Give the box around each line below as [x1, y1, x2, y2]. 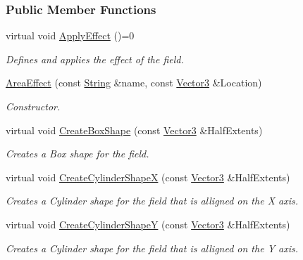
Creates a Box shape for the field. [6, 146, 149, 161]
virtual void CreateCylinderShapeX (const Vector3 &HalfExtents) [6, 169, 290, 184]
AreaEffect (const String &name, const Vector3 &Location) [6, 75, 262, 90]
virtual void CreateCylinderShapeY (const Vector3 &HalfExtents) [6, 216, 290, 231]
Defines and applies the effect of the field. [6, 51, 184, 66]
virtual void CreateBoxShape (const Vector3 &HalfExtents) [6, 122, 263, 137]
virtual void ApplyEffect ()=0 [6, 28, 135, 43]
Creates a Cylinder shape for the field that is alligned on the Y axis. [6, 240, 299, 255]
